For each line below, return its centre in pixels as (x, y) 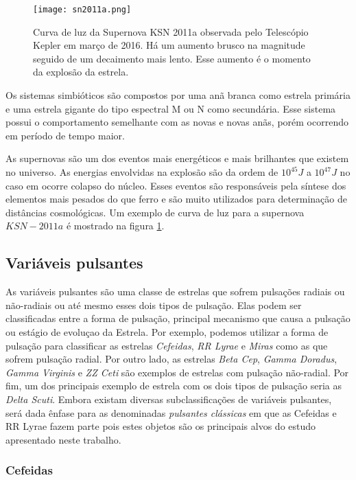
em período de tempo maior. (65, 135)
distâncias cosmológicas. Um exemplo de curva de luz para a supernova (155, 212)
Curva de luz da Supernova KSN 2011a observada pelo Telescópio (171, 31)
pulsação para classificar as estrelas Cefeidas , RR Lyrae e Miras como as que (167, 345)
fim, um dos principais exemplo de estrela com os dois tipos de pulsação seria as (174, 386)
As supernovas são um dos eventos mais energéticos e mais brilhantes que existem (177, 158)
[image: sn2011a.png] (82, 10)
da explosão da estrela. (81, 72)
